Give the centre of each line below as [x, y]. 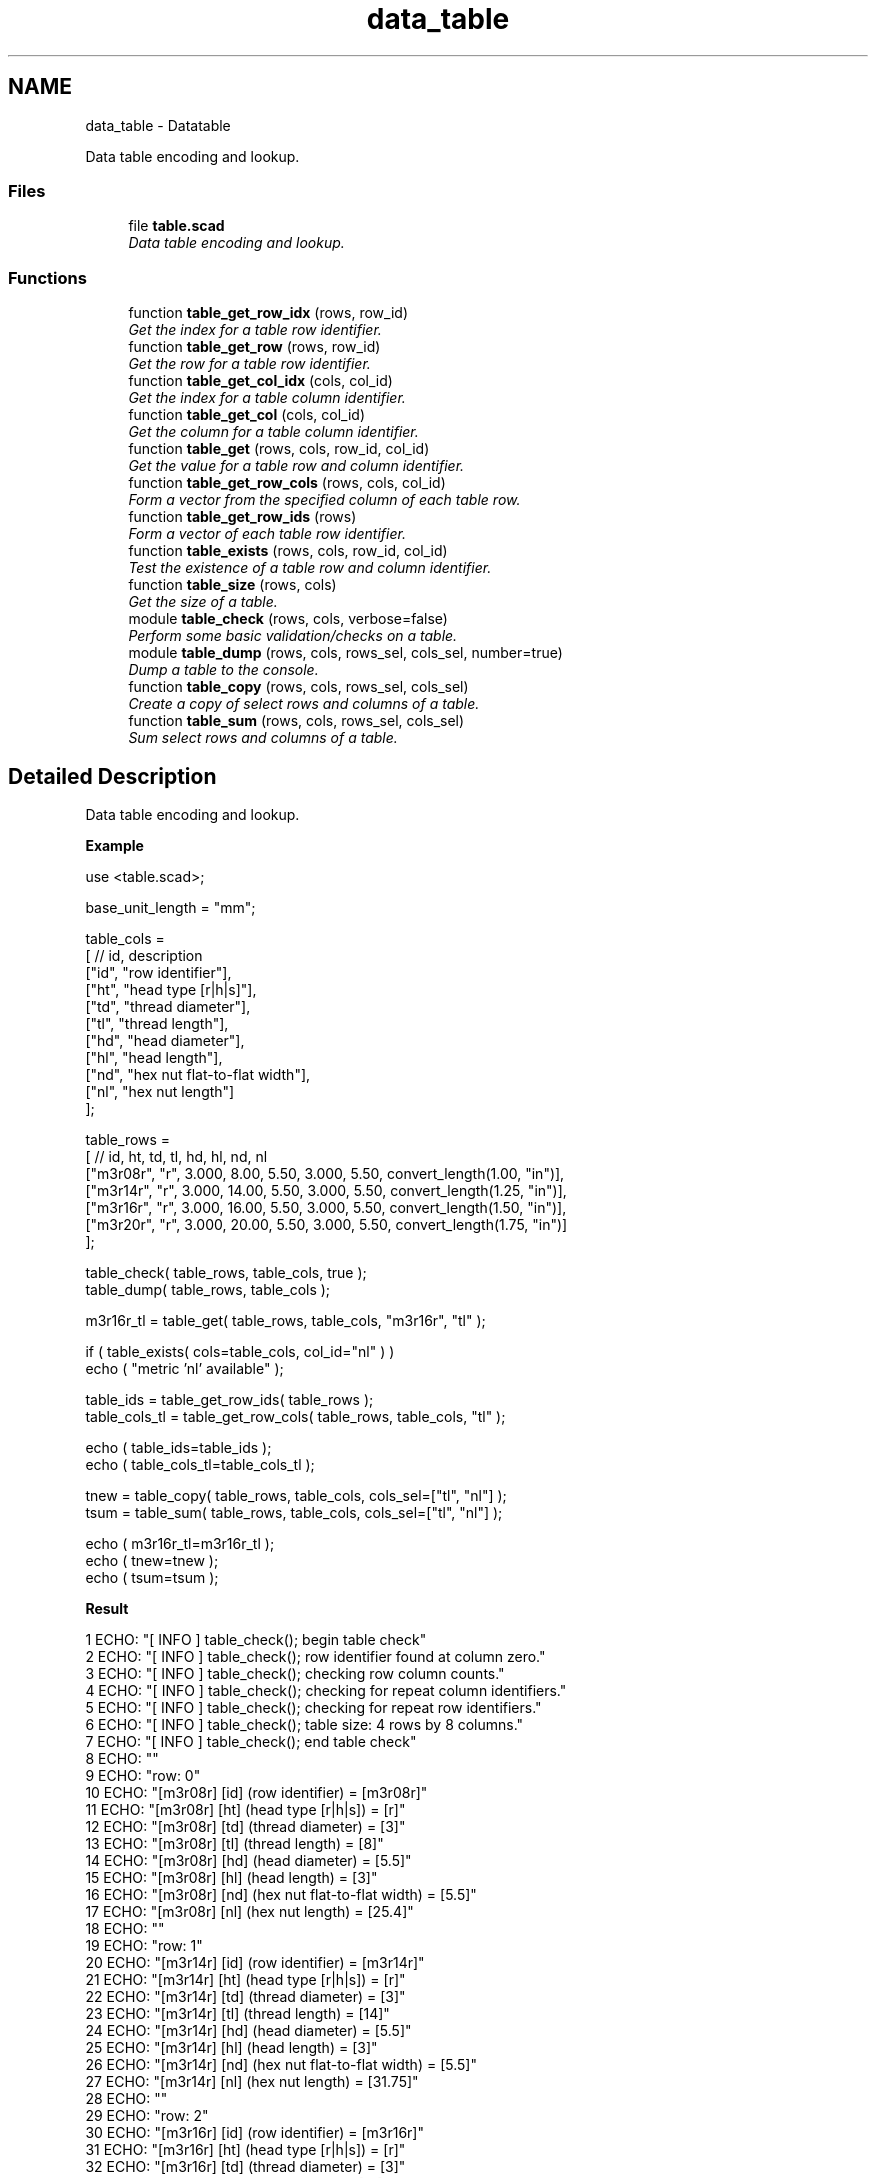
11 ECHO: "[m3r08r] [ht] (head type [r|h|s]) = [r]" [245, 1809]
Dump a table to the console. [223, 670]
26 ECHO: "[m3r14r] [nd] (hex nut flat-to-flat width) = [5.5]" [281, 2064]
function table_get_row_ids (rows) [242, 517]
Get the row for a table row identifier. [249, 364]
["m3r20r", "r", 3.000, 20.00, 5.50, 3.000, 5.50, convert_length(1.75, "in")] [326, 1224]
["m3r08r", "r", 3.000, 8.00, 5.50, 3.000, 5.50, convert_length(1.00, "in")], [325, 1173]
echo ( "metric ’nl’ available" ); [184, 1368]
